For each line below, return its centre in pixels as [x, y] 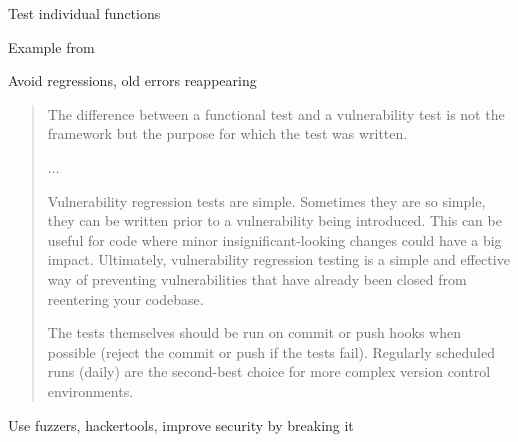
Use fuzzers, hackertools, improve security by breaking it [181, 424]
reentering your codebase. [125, 298]
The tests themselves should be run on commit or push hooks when [254, 332]
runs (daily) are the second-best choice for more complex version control [269, 371]
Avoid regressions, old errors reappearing [132, 80]
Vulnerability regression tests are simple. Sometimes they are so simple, [266, 200]
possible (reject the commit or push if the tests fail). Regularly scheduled [271, 351]
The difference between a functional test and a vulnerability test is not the [276, 113]
